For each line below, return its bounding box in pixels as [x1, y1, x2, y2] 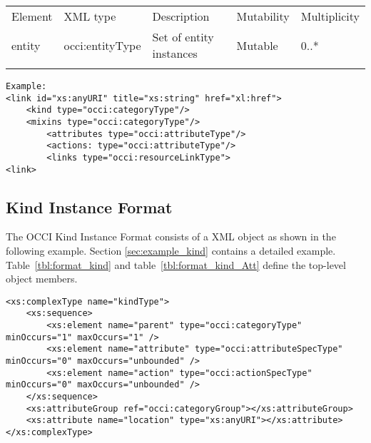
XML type [63, 8, 116, 24]
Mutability [236, 8, 290, 24]
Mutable [236, 36, 278, 54]
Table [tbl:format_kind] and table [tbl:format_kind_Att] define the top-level [6, 257, 346, 272]
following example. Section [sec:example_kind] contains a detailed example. [6, 243, 336, 258]
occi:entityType [63, 36, 141, 54]
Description [152, 8, 210, 24]
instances [152, 45, 198, 61]
